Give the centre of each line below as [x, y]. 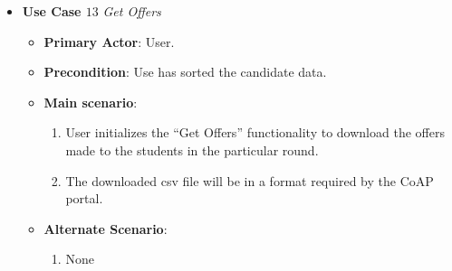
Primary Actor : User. [109, 41]
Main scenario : [91, 102]
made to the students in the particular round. [192, 150]
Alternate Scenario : [106, 228]
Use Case [52, 11]
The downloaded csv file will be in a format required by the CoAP [250, 180]
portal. [84, 198]
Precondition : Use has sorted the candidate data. [185, 72]
